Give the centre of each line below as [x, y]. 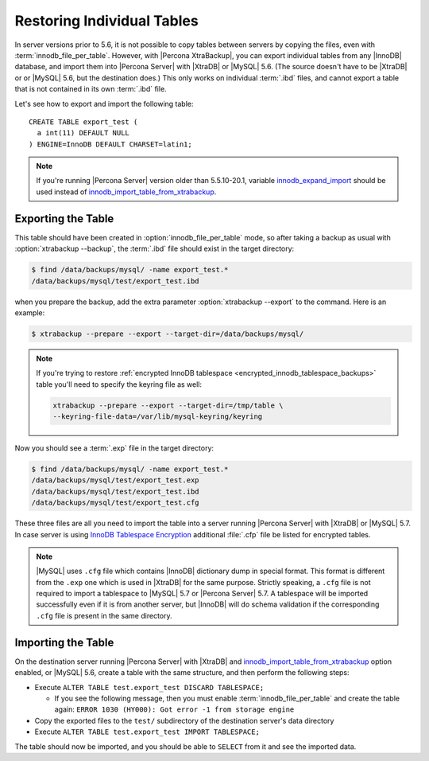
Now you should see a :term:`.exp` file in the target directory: [114, 448]
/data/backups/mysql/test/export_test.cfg [115, 503]
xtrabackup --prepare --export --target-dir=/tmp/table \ [168, 405]
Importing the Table [64, 642]
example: [30, 312]
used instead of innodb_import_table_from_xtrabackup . [126, 192]
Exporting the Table [64, 219]
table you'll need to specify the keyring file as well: [119, 384]
